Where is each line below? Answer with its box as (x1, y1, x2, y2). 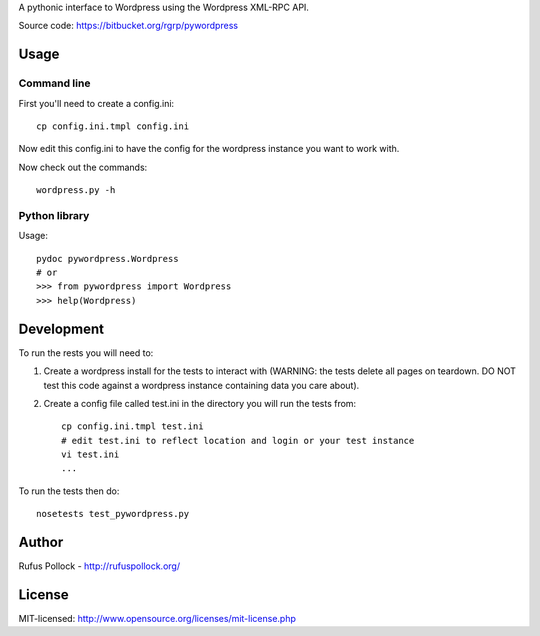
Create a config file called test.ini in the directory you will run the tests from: (43, 397, 357, 409)
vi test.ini (61, 449, 120, 460)
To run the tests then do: (18, 485, 120, 497)
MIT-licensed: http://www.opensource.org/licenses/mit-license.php (18, 613, 297, 625)
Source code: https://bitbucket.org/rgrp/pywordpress (18, 20, 239, 32)
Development (18, 320, 105, 337)
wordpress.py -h (36, 185, 116, 196)
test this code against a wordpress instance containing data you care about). (43, 379, 360, 391)
